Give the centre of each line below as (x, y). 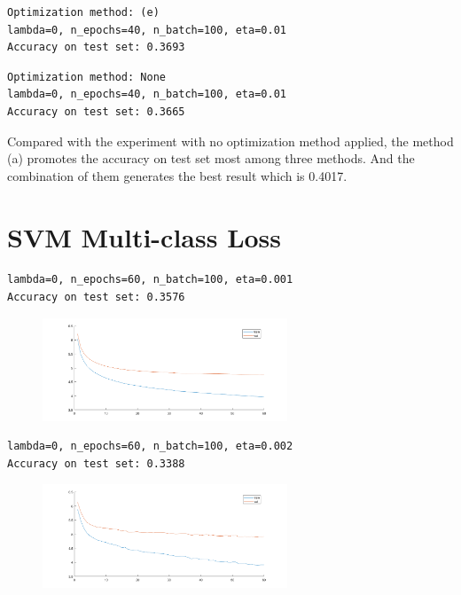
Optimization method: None (86, 77)
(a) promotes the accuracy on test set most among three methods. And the (211, 158)
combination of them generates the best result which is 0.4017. (177, 175)
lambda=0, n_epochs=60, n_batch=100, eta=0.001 (150, 280)
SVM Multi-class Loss (145, 236)
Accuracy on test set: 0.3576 (96, 297)
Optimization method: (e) (83, 12)
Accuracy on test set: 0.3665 (96, 111)
